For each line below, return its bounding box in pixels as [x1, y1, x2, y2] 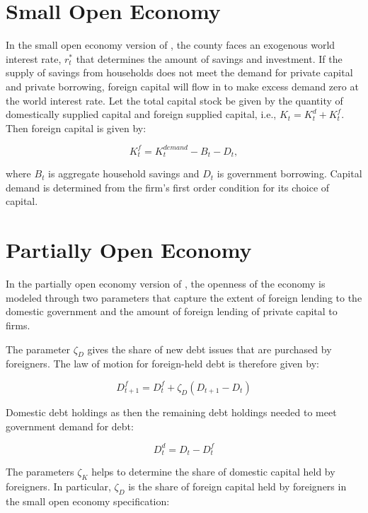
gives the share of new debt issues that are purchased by [87, 341, 332, 356]
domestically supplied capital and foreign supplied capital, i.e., [6, 107, 277, 122]
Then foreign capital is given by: [6, 120, 146, 135]
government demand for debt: [6, 418, 134, 433]
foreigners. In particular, [6, 478, 111, 493]
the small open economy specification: [6, 493, 170, 508]
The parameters [6, 464, 74, 479]
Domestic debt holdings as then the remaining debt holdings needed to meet [6, 404, 337, 419]
